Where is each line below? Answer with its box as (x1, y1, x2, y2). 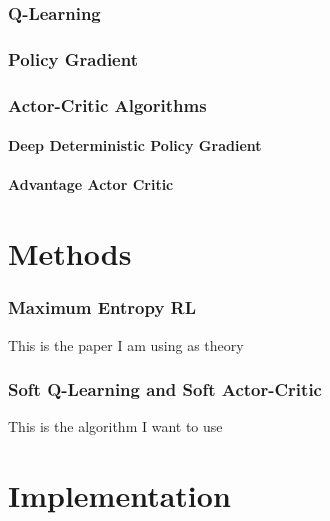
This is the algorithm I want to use (8, 416, 223, 437)
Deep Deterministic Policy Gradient (8, 135, 262, 156)
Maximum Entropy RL (8, 295, 197, 320)
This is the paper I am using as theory (8, 334, 244, 355)
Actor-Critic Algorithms (8, 92, 207, 117)
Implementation (8, 475, 231, 516)
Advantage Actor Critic (8, 174, 174, 195)
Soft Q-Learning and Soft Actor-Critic (8, 377, 322, 402)
